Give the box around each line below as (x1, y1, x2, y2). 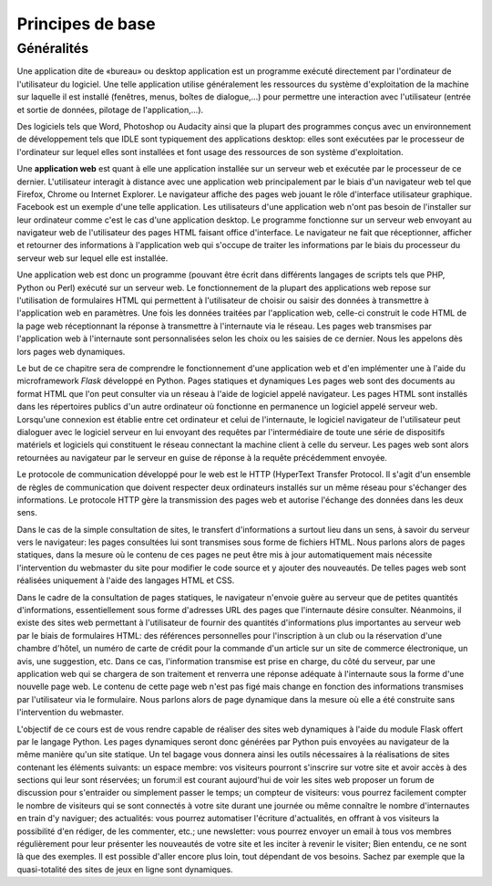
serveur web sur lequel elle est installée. (16, 252, 169, 264)
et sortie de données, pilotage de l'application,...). (16, 104, 204, 115)
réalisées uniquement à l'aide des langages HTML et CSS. (16, 575, 235, 586)
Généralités (16, 40, 89, 57)
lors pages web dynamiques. (16, 346, 126, 357)
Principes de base (16, 14, 156, 34)
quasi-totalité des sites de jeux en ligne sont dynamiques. (16, 863, 233, 875)
